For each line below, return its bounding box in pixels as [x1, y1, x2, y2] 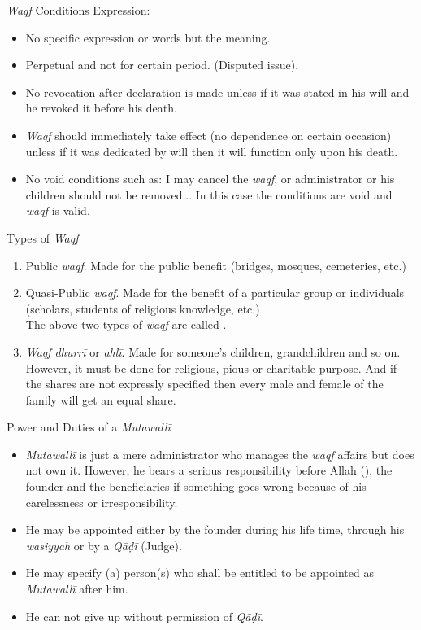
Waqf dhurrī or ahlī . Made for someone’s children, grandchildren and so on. [25, 343, 401, 360]
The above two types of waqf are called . [25, 316, 227, 333]
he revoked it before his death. [25, 99, 177, 116]
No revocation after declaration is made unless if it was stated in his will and [25, 83, 410, 100]
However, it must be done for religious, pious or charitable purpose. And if [25, 359, 397, 376]
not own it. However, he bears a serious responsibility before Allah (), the [25, 462, 393, 479]
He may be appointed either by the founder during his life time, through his [25, 521, 405, 538]
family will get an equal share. [25, 391, 176, 408]
